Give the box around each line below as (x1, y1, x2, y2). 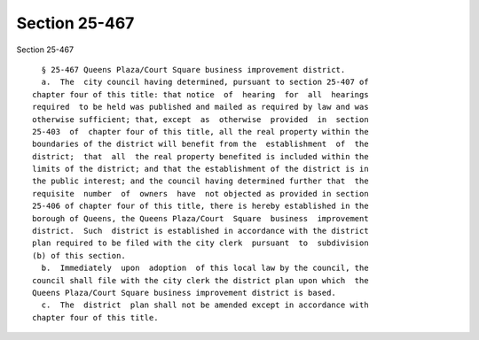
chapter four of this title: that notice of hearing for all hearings (32, 89, 369, 99)
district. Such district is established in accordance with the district (32, 226, 369, 236)
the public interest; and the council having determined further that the (32, 176, 369, 186)
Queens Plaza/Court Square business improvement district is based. (32, 288, 336, 297)
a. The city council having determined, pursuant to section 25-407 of (41, 77, 369, 88)
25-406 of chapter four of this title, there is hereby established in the (32, 201, 369, 212)
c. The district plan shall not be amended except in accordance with (41, 300, 369, 310)
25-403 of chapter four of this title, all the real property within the (32, 127, 369, 136)
